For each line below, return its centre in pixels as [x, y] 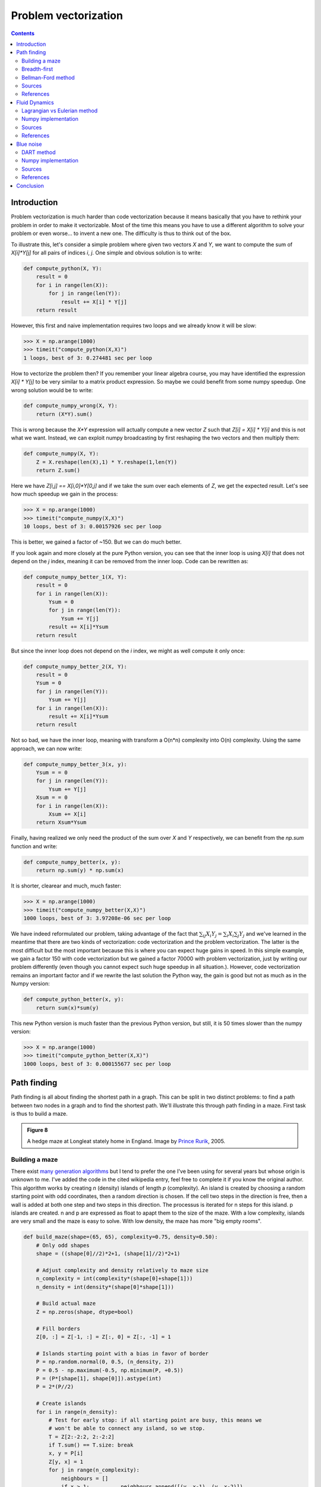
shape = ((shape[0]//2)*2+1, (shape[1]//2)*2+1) [108, 1254]
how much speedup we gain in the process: [64, 494]
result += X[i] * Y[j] [94, 302]
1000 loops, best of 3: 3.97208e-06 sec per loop [97, 918]
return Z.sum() [58, 470]
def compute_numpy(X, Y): [61, 454]
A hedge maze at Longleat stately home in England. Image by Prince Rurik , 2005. [126, 1141]
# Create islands [61, 1403]
